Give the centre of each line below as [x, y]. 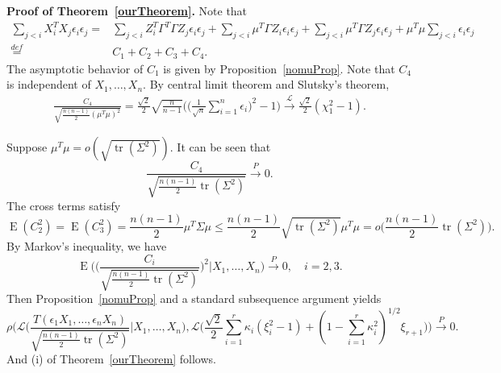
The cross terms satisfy [64, 205]
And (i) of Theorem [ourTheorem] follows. [111, 359]
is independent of [49, 84]
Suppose [27, 147]
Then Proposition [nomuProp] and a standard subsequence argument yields [194, 298]
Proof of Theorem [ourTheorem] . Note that [127, 10]
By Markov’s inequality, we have [87, 246]
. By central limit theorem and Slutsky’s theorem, [266, 84]
